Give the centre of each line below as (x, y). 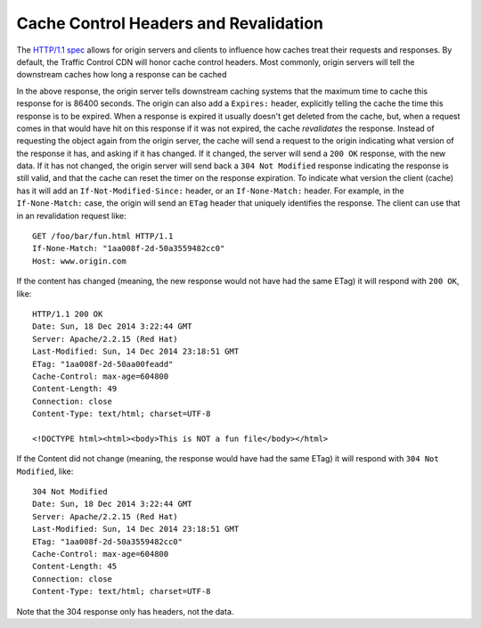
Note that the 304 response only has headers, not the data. (125, 611)
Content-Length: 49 (75, 389)
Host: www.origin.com (79, 261)
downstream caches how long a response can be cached (122, 75)
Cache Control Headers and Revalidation (170, 23)
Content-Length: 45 (75, 567)
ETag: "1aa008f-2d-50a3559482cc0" (107, 542)
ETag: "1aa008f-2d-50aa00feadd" (103, 364)
